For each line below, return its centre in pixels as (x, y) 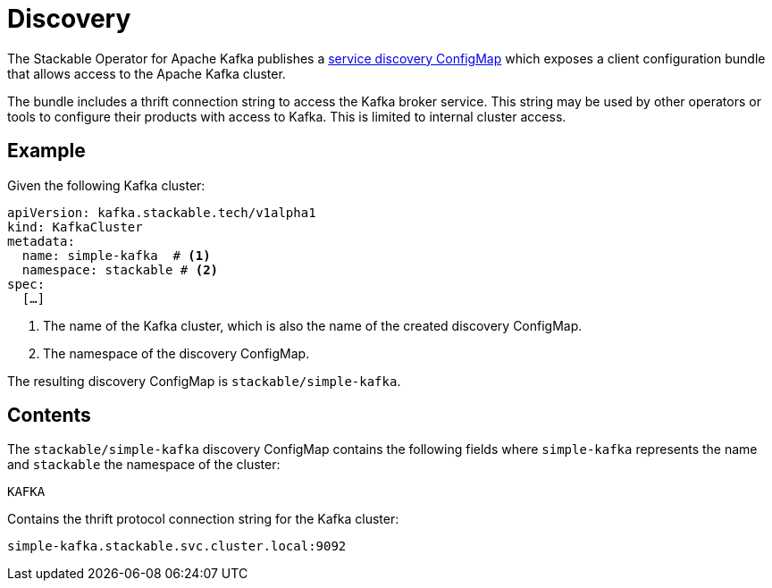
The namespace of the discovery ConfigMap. (176, 353)
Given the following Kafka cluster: (106, 185)
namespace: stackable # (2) (120, 269)
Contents (49, 416)
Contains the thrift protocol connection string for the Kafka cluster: (203, 519)
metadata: (41, 241)
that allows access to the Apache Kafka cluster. (147, 73)
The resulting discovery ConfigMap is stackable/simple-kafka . (204, 381)
